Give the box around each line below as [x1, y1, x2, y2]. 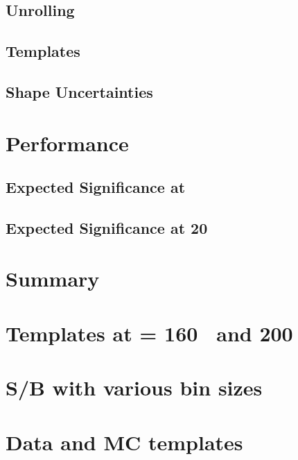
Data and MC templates [6, 427, 243, 456]
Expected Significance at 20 [6, 216, 208, 238]
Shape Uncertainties [6, 80, 153, 102]
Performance [6, 128, 129, 157]
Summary [6, 264, 100, 293]
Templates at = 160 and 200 [6, 318, 293, 347]
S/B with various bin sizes [6, 373, 263, 402]
